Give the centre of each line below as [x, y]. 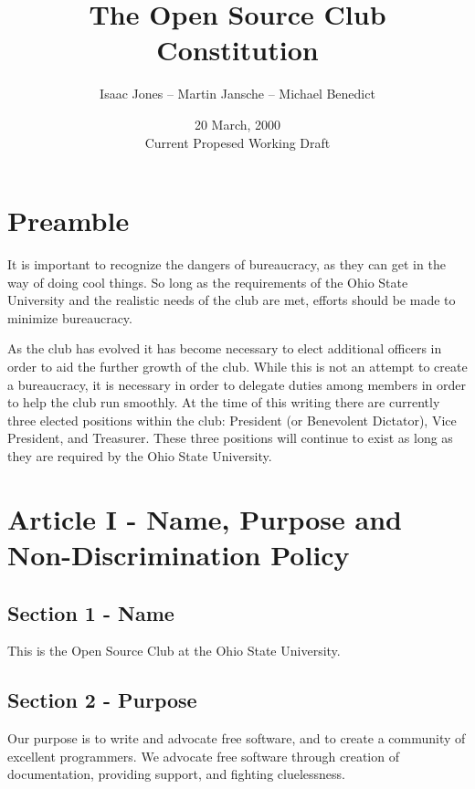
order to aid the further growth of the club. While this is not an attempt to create [237, 366]
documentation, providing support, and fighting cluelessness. [176, 774]
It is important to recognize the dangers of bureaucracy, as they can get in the [227, 264]
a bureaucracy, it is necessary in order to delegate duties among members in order [237, 384]
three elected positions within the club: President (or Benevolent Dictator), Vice [232, 420]
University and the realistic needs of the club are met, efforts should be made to [232, 300]
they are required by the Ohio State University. [140, 455]
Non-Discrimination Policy [179, 554]
